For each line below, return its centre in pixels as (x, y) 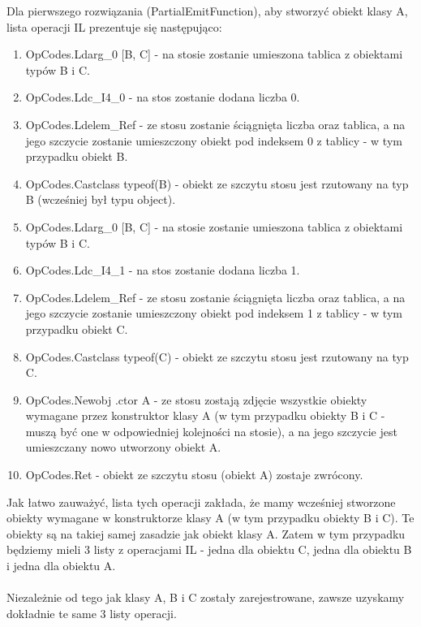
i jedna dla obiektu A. (61, 566)
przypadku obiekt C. (77, 329)
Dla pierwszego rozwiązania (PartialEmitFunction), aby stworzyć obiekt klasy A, (207, 11)
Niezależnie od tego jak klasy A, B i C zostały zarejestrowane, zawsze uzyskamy (206, 597)
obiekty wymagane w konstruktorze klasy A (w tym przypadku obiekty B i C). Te (210, 518)
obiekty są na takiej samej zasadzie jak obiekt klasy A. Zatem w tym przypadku (206, 533)
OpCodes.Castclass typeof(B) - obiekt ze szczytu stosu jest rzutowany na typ (217, 183)
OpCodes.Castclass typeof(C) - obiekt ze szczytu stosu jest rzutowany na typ (217, 356)
